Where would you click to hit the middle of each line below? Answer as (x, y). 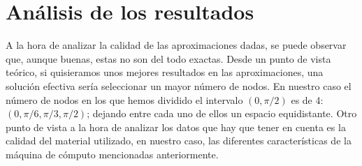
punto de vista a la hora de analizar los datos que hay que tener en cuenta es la (176, 127)
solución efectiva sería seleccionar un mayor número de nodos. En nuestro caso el (179, 85)
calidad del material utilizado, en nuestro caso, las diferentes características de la (179, 141)
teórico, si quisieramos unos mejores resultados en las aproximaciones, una (165, 72)
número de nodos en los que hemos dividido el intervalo (124, 99)
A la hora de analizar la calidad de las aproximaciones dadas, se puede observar (176, 45)
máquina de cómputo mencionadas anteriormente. (112, 154)
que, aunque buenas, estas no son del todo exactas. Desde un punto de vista (168, 58)
